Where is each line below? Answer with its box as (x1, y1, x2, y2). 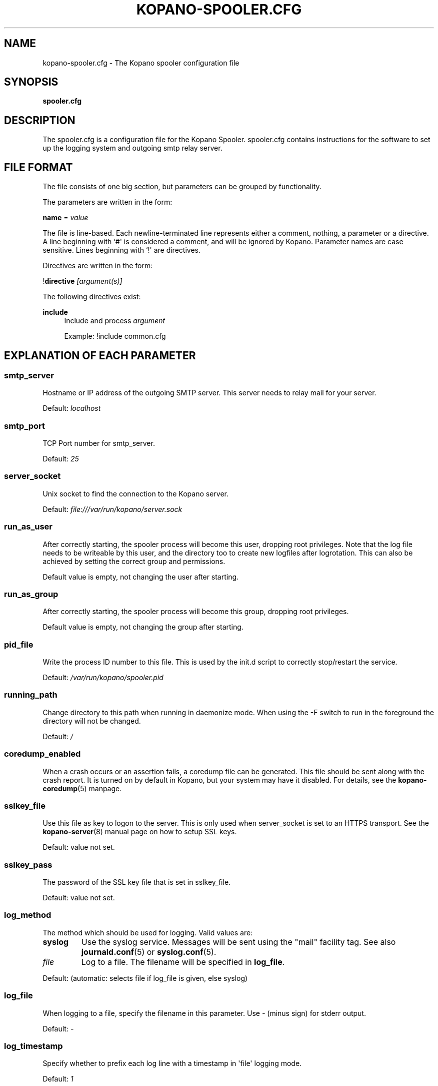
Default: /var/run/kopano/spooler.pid (42, 673, 163, 682)
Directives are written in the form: (42, 261, 153, 270)
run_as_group (4, 589, 58, 599)
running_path (4, 690, 57, 700)
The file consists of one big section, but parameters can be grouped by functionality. (42, 182, 321, 191)
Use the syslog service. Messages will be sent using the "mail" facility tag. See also (81, 936, 396, 947)
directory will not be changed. (42, 716, 141, 725)
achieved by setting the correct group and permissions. (42, 557, 225, 566)
